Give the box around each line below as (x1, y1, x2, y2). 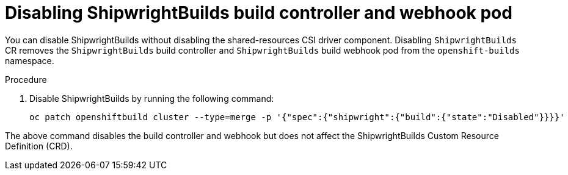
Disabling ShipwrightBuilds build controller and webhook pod (5, 2, 512, 23)
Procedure (5, 74, 47, 85)
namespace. (5, 55, 54, 66)
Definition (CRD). (5, 140, 73, 151)
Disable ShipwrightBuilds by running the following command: (29, 93, 274, 104)
